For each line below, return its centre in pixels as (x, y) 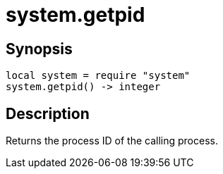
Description (48, 113)
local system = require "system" (98, 76)
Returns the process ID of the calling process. (112, 141)
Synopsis (39, 49)
